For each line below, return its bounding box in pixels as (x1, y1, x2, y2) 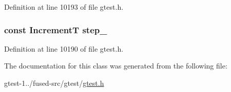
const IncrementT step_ (4, 23, 107, 36)
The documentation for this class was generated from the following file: (4, 60, 227, 71)
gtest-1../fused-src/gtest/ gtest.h (4, 78, 104, 88)
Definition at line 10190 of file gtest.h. (4, 43, 124, 54)
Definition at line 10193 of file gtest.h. (4, 2, 124, 12)
